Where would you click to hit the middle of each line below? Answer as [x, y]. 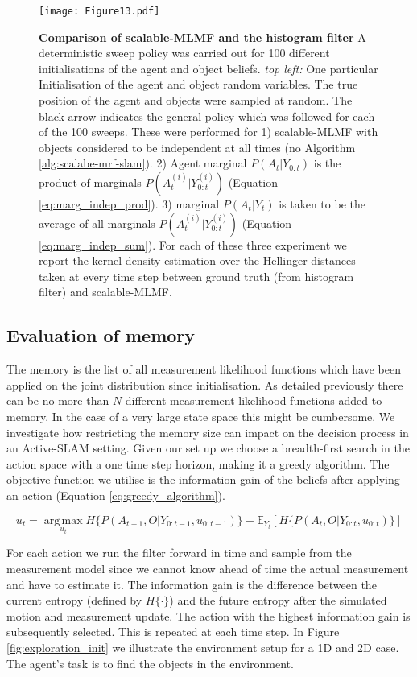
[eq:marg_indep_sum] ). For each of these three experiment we [193, 244]
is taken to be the [322, 204]
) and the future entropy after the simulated [278, 600]
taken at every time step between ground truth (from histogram [196, 276]
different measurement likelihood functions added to [254, 400]
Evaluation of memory [101, 335]
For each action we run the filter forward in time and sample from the [179, 553]
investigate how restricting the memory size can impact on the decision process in [208, 432]
